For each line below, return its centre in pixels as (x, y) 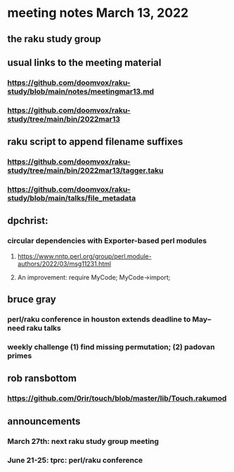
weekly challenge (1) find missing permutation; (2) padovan (111, 347)
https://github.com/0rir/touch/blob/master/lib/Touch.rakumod (117, 398)
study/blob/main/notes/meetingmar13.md (81, 91)
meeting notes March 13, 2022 (98, 13)
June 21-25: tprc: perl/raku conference (75, 460)
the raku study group (54, 39)
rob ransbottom (42, 378)
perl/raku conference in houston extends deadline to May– (109, 320)
